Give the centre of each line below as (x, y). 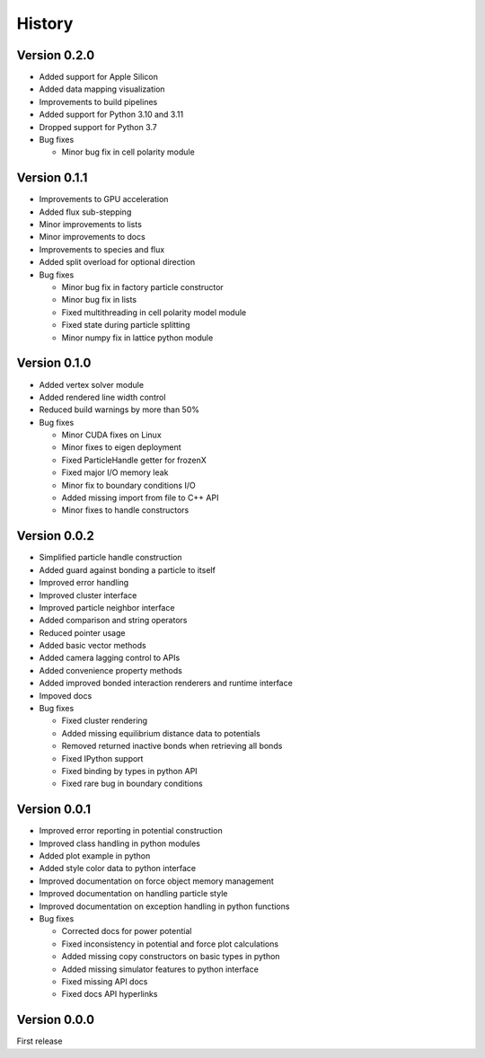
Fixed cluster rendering (105, 721)
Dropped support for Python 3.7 (98, 127)
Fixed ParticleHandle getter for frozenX (134, 460)
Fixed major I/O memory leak (115, 472)
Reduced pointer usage (82, 632)
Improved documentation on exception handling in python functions (164, 906)
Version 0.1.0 (54, 363)
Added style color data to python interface (118, 868)
